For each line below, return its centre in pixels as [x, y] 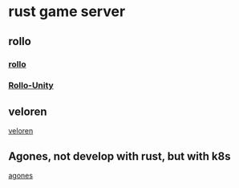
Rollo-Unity [31, 85]
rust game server [67, 12]
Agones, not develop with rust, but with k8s [119, 156]
